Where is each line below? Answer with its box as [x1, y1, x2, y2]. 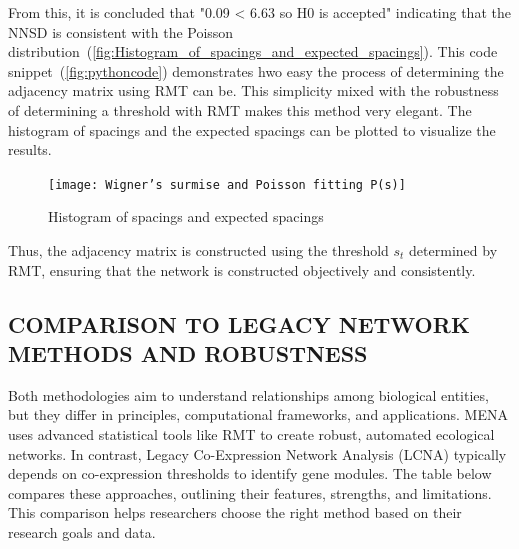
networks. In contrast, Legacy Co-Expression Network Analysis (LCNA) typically [8, 443, 507, 464]
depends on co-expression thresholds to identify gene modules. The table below [8, 463, 492, 484]
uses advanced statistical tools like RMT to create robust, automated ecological [8, 423, 495, 444]
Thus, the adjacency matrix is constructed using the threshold [8, 240, 389, 260]
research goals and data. [8, 521, 156, 542]
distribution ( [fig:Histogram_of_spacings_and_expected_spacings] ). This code [8, 41, 498, 62]
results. [8, 139, 52, 160]
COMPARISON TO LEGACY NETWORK [8, 308, 470, 339]
